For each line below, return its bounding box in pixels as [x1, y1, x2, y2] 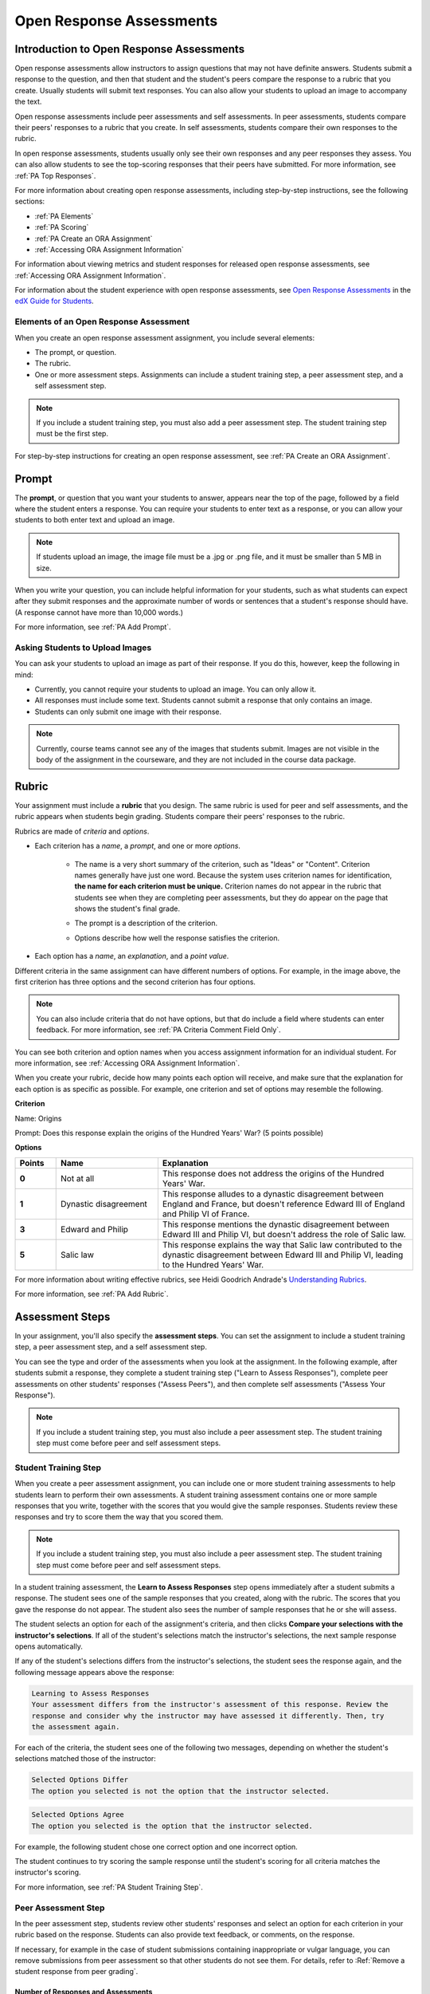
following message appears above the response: [14, 1667, 174, 1677]
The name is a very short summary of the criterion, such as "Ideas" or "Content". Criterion [74, 859, 370, 869]
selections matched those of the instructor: [14, 1754, 157, 1763]
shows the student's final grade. [74, 904, 181, 913]
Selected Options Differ [31, 1775, 129, 1784]
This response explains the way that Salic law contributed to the [162, 1239, 402, 1250]
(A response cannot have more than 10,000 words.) [14, 607, 183, 617]
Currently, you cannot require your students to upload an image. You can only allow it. [34, 684, 317, 694]
